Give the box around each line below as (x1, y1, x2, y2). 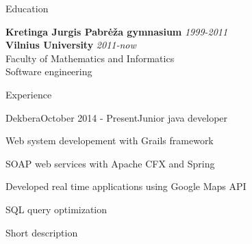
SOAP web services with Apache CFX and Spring (5, 156, 215, 170)
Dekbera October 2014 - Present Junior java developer (5, 110, 228, 124)
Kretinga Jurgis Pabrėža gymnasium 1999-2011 (5, 24, 228, 38)
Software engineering (5, 64, 92, 79)
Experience (5, 87, 52, 101)
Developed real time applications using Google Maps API (5, 179, 247, 193)
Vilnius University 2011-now (5, 38, 136, 52)
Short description (5, 225, 78, 239)
